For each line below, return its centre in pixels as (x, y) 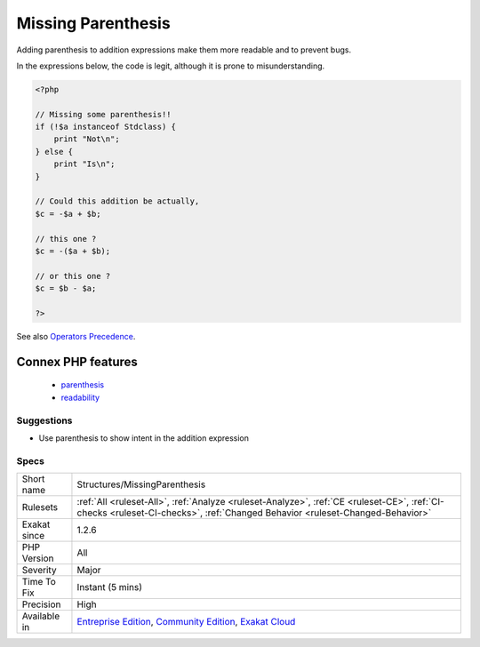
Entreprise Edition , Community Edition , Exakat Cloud (186, 622)
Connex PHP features (77, 361)
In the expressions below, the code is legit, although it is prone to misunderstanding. (171, 66)
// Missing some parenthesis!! (104, 114)
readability (80, 397)
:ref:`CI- (428, 502)
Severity (39, 571)
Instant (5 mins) (109, 587)
